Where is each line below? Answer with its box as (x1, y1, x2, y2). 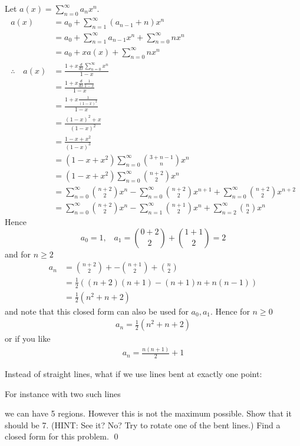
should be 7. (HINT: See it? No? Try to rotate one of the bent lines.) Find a (5, 418, 281, 431)
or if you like (5, 332, 51, 345)
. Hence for (210, 305, 250, 317)
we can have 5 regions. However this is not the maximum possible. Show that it (5, 407, 292, 419)
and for (5, 247, 31, 260)
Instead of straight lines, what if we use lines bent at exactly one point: (5, 367, 262, 379)
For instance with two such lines (5, 387, 121, 399)
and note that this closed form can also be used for (5, 305, 189, 317)
